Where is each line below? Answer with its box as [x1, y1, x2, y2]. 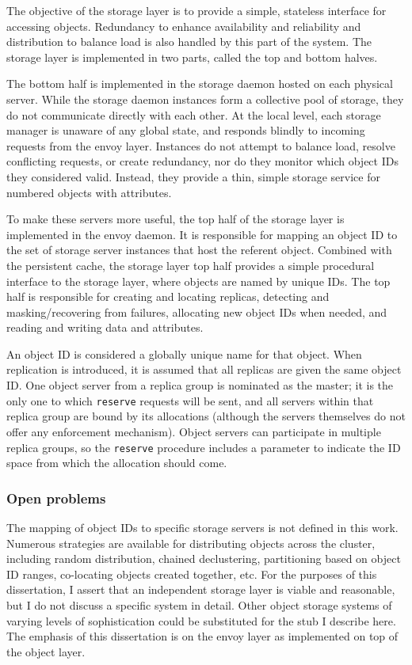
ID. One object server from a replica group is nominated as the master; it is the [6, 377, 394, 393]
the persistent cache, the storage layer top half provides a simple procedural [6, 256, 375, 273]
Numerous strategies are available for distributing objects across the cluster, [6, 534, 376, 551]
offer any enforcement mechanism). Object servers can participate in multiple [6, 423, 381, 439]
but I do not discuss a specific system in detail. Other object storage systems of [6, 596, 392, 613]
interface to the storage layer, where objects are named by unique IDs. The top [6, 272, 391, 289]
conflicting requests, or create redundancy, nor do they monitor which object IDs [6, 153, 399, 169]
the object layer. [6, 643, 86, 659]
